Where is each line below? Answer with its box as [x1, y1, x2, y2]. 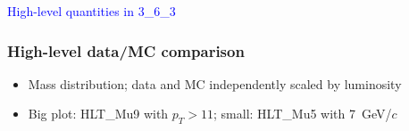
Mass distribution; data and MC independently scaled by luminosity [28, 74, 402, 93]
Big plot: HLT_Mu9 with [28, 104, 169, 123]
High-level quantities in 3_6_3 [7, 2, 176, 20]
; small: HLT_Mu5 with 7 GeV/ [213, 104, 392, 123]
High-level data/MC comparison [7, 39, 245, 61]
